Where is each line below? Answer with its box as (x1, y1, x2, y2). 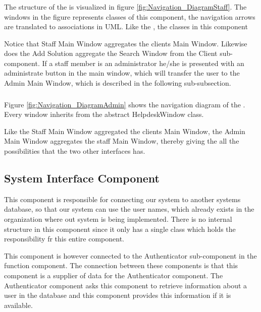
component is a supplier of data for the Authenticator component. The (4, 270, 223, 280)
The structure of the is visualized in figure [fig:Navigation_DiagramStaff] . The (4, 1, 247, 12)
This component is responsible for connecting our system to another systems (4, 194, 241, 204)
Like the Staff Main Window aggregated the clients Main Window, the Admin (4, 126, 245, 136)
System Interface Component (4, 170, 160, 185)
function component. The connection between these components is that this (4, 260, 238, 271)
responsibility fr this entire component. (4, 233, 124, 244)
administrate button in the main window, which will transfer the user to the (4, 68, 240, 78)
